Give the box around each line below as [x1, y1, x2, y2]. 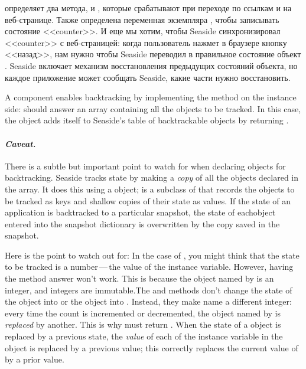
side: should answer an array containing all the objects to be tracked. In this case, [5, 102, 301, 115]
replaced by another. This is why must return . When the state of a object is [5, 318, 281, 331]
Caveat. [5, 137, 36, 149]
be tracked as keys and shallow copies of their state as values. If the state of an [5, 194, 291, 207]
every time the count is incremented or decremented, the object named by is [5, 306, 281, 319]
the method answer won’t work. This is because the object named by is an [5, 272, 274, 285]
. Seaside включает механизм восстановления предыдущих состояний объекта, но [5, 59, 298, 71]
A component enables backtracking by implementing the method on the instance [5, 91, 297, 103]
